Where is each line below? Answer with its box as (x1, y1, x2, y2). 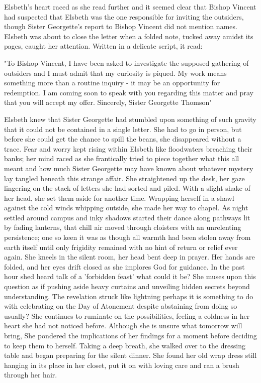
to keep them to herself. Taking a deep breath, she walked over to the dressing (4, 340, 245, 350)
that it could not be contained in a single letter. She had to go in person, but (4, 123, 242, 134)
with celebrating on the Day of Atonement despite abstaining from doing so (4, 301, 237, 311)
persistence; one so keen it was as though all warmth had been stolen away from (4, 232, 251, 242)
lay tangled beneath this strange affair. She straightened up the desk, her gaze (4, 173, 245, 183)
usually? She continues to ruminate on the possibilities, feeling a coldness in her (4, 310, 250, 321)
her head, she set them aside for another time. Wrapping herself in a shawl (4, 192, 234, 203)
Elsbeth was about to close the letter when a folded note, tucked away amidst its (4, 31, 253, 41)
